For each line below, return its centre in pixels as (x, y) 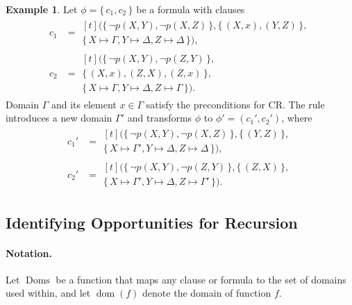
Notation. (29, 253)
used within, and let (48, 293)
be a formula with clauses (191, 9)
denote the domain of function (207, 293)
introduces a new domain (59, 118)
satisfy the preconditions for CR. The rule (235, 104)
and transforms (160, 118)
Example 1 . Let (42, 9)
